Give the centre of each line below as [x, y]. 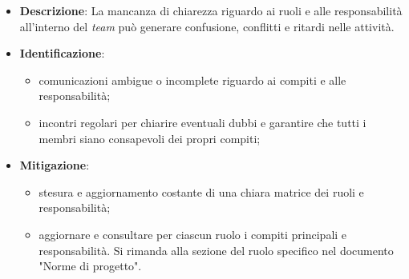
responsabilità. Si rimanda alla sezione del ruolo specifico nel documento [216, 250]
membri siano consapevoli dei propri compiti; [150, 138]
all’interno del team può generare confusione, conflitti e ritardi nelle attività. [207, 26]
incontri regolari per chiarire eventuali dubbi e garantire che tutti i [202, 122]
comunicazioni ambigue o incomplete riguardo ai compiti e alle [192, 80]
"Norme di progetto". [90, 266]
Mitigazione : [55, 165]
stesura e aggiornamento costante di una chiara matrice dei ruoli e [201, 191]
